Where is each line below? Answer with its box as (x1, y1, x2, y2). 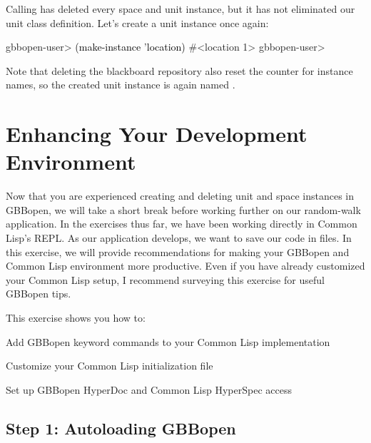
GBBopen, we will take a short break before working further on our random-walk (6, 202, 361, 217)
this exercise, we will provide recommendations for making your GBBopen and (6, 244, 350, 259)
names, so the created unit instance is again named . (6, 77, 235, 92)
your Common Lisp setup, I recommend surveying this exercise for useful (6, 272, 325, 287)
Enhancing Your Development (6, 119, 308, 148)
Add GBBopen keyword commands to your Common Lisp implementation (6, 334, 330, 349)
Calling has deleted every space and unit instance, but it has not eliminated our (6, 1, 355, 16)
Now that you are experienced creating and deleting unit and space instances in (6, 188, 355, 203)
